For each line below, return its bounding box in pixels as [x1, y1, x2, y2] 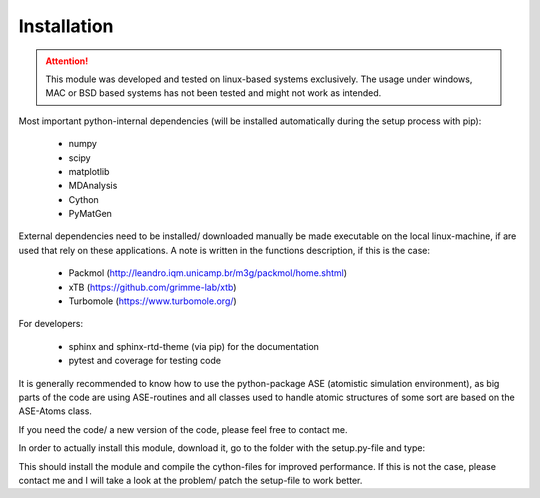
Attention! [45, 55, 89, 67]
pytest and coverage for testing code [68, 355, 222, 367]
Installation [18, 15, 114, 37]
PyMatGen [68, 208, 112, 220]
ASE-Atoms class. [18, 405, 92, 417]
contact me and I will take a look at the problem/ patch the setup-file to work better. [18, 474, 363, 486]
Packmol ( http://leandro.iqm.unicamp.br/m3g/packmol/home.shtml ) [68, 267, 348, 279]
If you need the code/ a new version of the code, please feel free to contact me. [18, 423, 349, 435]
